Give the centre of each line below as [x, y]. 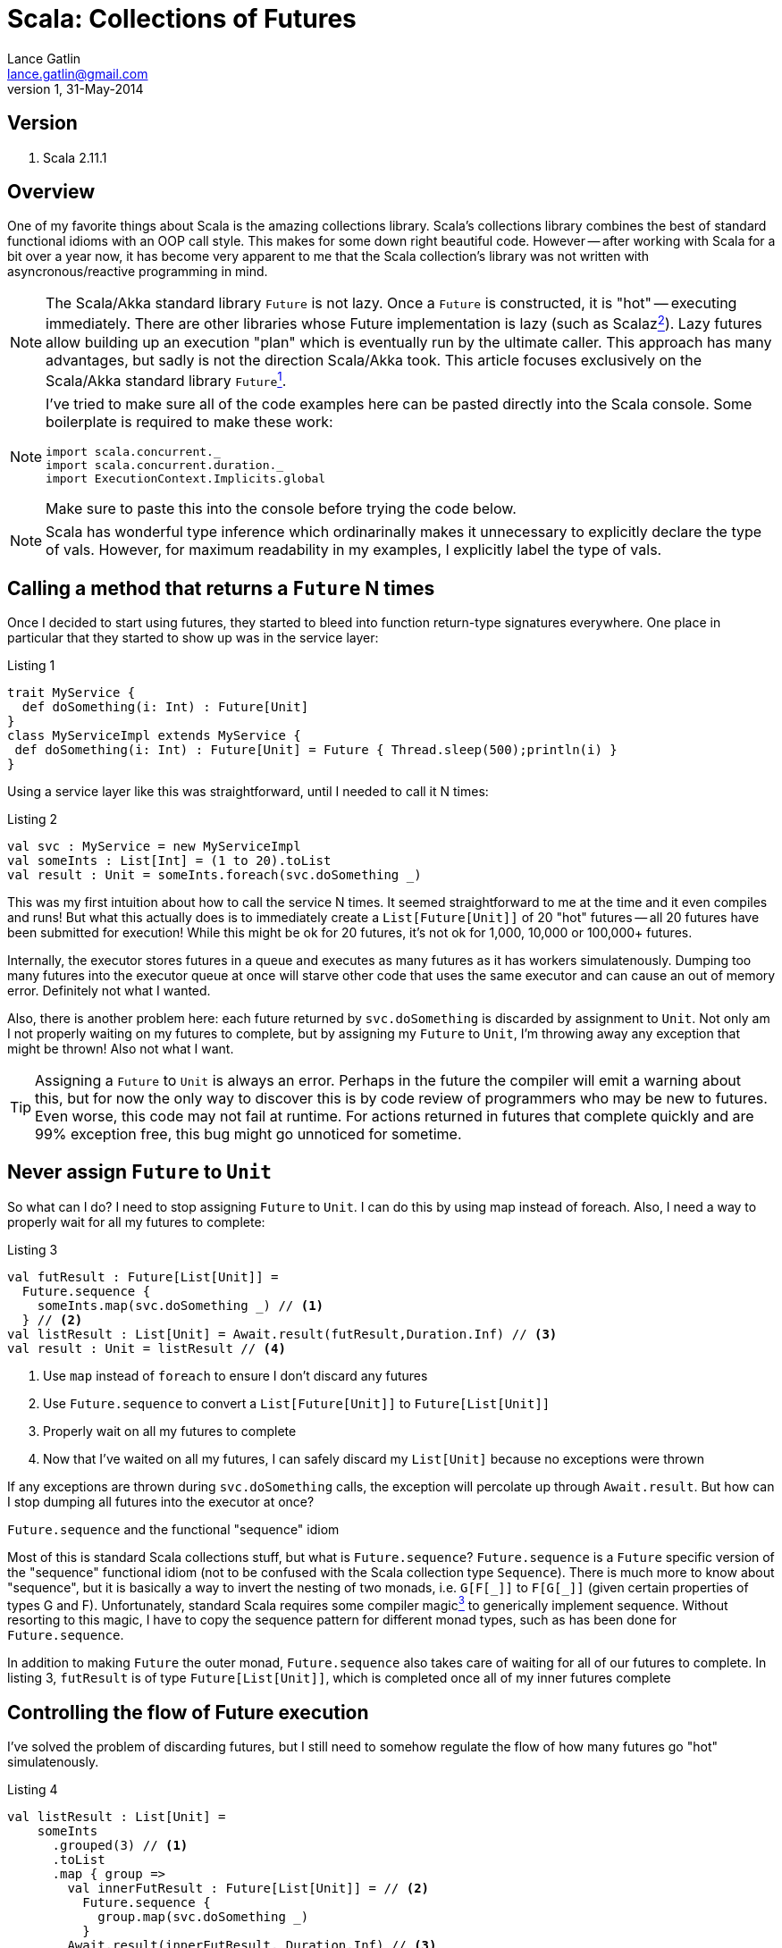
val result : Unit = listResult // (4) [147, 1348]
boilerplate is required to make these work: [189, 422]
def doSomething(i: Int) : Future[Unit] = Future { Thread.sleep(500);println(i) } [316, 749]
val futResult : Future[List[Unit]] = [143, 1276]
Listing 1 [31, 665]
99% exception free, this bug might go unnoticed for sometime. [248, 1134]
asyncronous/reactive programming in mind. [138, 272]
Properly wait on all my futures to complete [170, 1431]
